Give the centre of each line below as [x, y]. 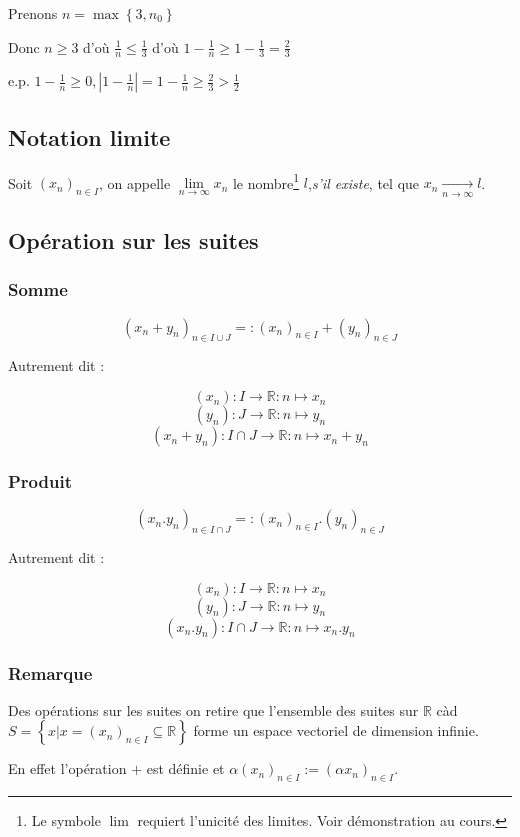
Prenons [33, 13]
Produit [40, 480]
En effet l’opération [67, 768]
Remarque [50, 672]
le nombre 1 [266, 181]
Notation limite [89, 136]
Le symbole [66, 820]
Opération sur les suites [133, 240]
